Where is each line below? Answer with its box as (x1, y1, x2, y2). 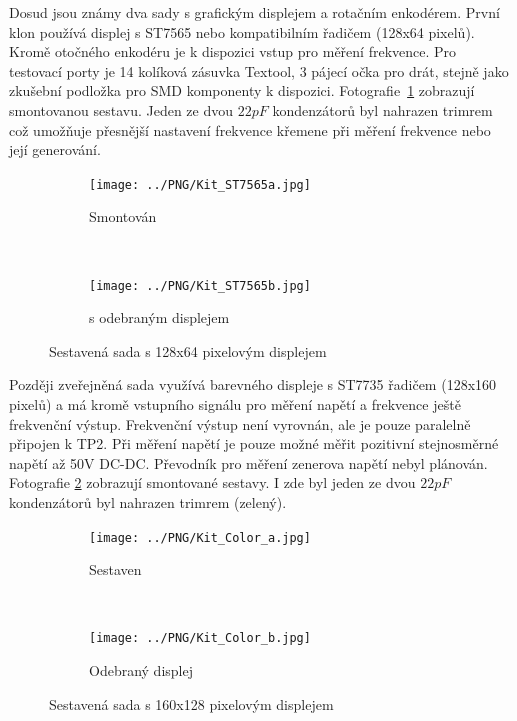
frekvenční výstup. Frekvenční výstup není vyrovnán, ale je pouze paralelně (9, 413, 471, 434)
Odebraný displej (89, 660, 193, 681)
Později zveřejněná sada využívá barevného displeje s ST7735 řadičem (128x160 (9, 374, 497, 395)
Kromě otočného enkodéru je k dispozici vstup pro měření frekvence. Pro (9, 41, 457, 62)
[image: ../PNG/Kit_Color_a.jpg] (89, 530, 311, 545)
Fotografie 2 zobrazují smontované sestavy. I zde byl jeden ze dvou (9, 472, 416, 493)
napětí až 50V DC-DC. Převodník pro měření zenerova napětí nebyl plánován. (9, 452, 488, 473)
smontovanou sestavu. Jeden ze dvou (9, 99, 234, 120)
